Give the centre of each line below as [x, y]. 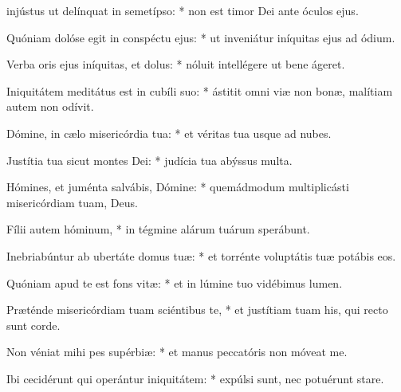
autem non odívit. [50, 106]
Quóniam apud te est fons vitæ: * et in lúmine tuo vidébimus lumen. [175, 282]
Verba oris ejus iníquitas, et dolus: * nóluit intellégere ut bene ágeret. [176, 64]
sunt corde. [33, 325]
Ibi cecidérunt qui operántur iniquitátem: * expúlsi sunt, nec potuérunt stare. [195, 378]
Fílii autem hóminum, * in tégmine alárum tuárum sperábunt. [158, 229]
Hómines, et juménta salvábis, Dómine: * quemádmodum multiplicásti [178, 187]
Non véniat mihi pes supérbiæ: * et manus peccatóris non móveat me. [177, 352]
